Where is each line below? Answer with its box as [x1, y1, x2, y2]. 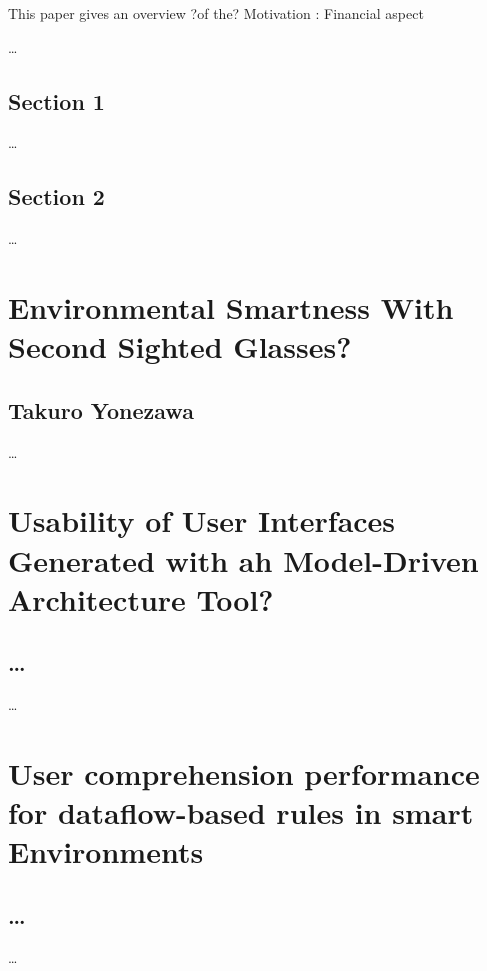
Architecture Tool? [8, 578, 274, 619]
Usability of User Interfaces [8, 500, 396, 541]
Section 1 [8, 85, 105, 116]
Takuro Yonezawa [8, 394, 194, 425]
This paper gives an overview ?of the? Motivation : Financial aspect [8, 3, 424, 23]
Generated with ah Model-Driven [8, 539, 479, 580]
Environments [8, 831, 204, 872]
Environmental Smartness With [8, 286, 454, 327]
